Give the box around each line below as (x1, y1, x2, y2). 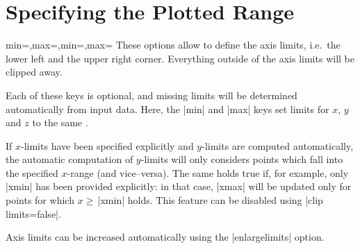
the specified (6, 165, 58, 180)
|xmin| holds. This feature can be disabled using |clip (97, 193, 323, 207)
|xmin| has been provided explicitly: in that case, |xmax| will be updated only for (6, 179, 352, 194)
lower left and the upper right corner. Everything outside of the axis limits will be (6, 51, 354, 65)
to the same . (32, 115, 88, 130)
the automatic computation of (6, 152, 133, 166)
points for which (6, 193, 74, 207)
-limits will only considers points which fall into (140, 152, 343, 166)
